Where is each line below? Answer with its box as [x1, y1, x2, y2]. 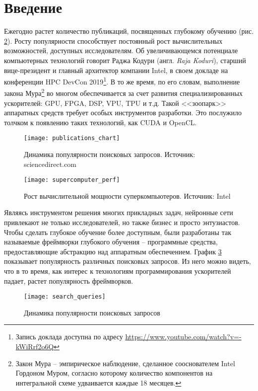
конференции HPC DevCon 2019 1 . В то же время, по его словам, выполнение [4, 75, 240, 86]
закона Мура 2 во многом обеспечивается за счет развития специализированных [4, 86, 243, 98]
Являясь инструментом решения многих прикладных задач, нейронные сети [4, 207, 233, 218]
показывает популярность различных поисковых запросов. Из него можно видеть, [4, 256, 251, 266]
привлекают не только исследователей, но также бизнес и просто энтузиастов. [4, 217, 240, 228]
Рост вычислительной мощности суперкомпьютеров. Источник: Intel [24, 190, 231, 201]
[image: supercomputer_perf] [24, 176, 120, 184]
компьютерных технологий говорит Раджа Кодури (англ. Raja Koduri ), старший [4, 55, 246, 65]
